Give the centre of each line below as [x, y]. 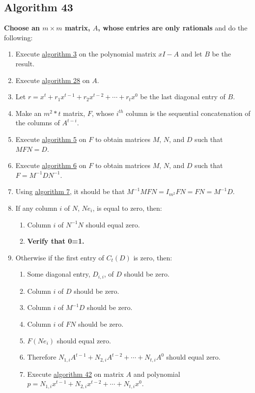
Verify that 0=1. [56, 241]
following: [18, 37]
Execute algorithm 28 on [53, 80]
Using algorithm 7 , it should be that [70, 191]
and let [192, 54]
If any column [36, 208]
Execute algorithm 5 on [51, 139]
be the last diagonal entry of [183, 97]
